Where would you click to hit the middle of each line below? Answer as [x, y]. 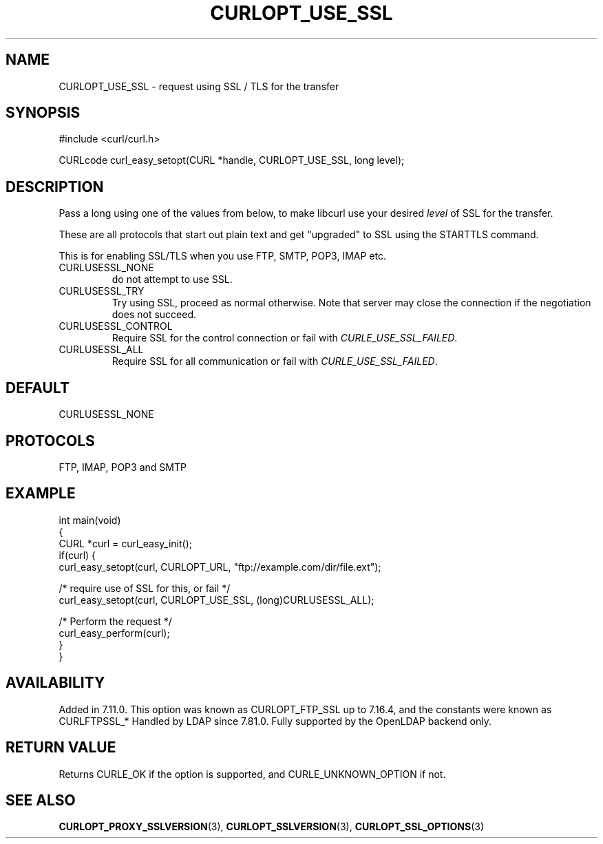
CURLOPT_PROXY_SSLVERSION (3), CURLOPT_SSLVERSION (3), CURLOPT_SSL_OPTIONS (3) [272, 827]
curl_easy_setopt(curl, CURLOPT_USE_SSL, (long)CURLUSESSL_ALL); [216, 600]
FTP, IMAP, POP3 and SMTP [123, 467]
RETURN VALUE [61, 748]
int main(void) [90, 520]
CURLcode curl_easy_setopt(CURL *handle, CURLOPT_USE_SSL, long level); [232, 160]
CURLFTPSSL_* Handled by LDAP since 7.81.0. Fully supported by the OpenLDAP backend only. [275, 721]
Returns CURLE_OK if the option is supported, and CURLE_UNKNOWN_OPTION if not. [252, 774]
